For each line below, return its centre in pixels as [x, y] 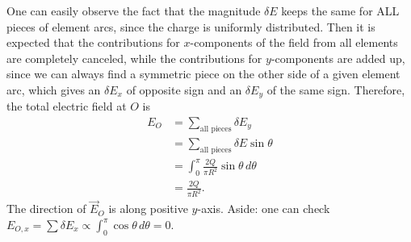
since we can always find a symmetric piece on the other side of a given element [203, 74]
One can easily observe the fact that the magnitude [134, 10]
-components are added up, [338, 58]
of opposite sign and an [184, 89]
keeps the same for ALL [340, 10]
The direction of [46, 209]
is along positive [148, 209]
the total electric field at [67, 106]
